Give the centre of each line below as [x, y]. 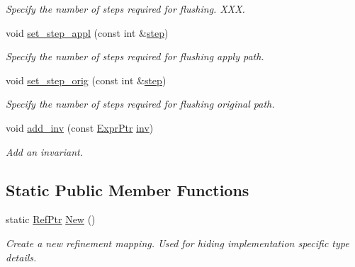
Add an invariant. [44, 151]
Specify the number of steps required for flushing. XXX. [125, 8]
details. [21, 257]
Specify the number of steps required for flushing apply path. [135, 56]
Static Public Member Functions [128, 189]
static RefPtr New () [51, 219]
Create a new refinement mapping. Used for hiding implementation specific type [177, 243]
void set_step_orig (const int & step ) [86, 80]
